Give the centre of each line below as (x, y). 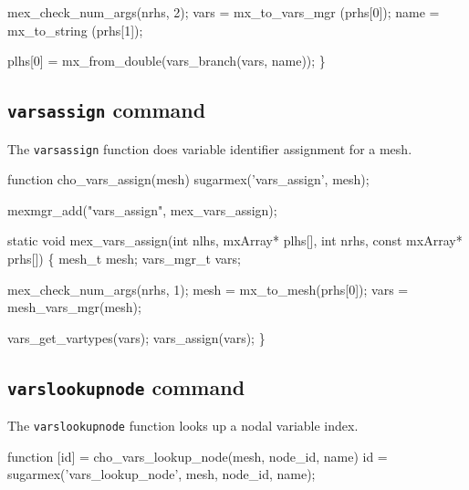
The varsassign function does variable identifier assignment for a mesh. (210, 148)
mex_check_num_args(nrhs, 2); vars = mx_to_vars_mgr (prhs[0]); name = (224, 12)
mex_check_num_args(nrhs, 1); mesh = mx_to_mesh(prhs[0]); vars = (208, 289)
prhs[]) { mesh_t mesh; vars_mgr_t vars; (125, 258)
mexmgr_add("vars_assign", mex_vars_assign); (142, 209)
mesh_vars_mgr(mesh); (74, 307)
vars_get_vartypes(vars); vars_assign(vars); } (136, 337)
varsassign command (107, 110)
